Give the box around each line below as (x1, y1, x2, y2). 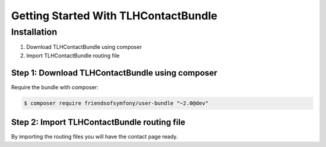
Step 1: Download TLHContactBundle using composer (11, 67, 217, 78)
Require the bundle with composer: (11, 83, 99, 90)
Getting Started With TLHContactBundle (11, 9, 217, 22)
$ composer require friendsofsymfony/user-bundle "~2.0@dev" (24, 99, 209, 107)
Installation (11, 27, 57, 37)
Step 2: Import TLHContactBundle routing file (11, 117, 185, 128)
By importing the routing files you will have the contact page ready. (11, 133, 178, 140)
